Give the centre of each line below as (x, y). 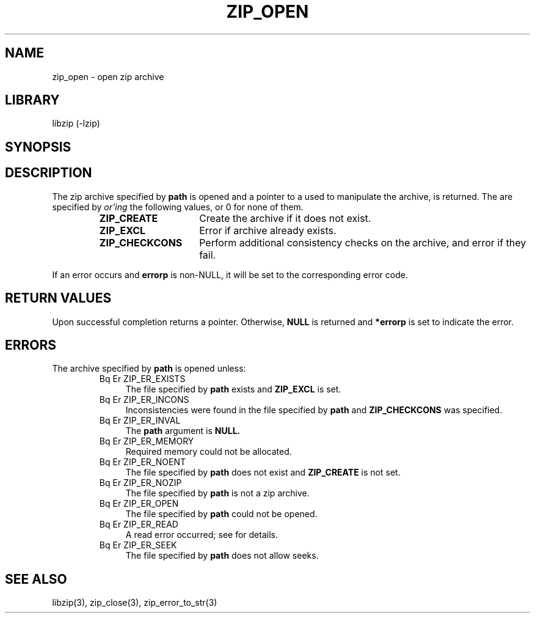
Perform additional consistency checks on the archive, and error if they (363, 242)
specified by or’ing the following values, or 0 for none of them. (178, 207)
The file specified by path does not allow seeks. (222, 556)
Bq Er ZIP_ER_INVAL (140, 421)
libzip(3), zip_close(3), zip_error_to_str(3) (135, 603)
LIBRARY (32, 100)
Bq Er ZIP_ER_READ (139, 524)
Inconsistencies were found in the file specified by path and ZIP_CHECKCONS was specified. (314, 410)
